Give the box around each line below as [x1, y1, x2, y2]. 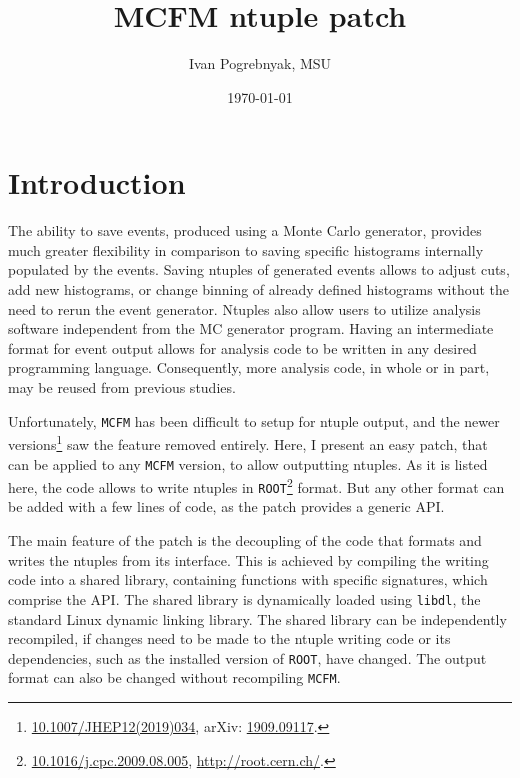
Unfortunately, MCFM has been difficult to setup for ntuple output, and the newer [8, 410, 500, 431]
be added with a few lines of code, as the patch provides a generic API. [8, 496, 445, 517]
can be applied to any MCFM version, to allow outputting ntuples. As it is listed [8, 453, 488, 474]
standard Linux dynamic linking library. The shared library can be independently [8, 608, 507, 629]
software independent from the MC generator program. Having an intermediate [8, 318, 494, 339]
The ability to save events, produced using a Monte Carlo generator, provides [8, 220, 482, 241]
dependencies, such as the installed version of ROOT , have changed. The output [8, 647, 487, 668]
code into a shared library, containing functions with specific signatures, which [8, 569, 488, 590]
